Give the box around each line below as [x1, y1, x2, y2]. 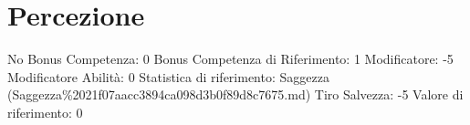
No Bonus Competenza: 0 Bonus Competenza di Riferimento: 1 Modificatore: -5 [7, 49, 454, 68]
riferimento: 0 [7, 102, 83, 121]
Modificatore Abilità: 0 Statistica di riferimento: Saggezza [7, 67, 329, 86]
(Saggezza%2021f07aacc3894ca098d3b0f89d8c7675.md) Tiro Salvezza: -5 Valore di [7, 85, 464, 104]
